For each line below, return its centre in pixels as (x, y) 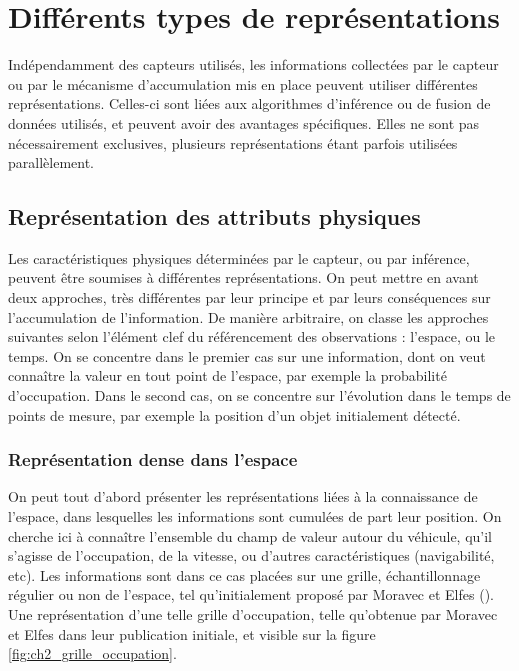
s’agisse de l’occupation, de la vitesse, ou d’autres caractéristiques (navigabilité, (251, 555)
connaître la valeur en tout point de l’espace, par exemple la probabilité (227, 375)
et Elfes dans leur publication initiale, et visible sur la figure (192, 633)
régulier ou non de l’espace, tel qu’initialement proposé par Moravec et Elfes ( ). (251, 594)
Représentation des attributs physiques (214, 216)
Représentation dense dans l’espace (153, 459)
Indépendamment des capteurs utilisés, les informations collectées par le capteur (253, 64)
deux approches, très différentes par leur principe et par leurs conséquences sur (249, 297)
